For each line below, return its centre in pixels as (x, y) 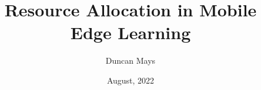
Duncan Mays (130, 60)
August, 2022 (130, 80)
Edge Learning (130, 32)
